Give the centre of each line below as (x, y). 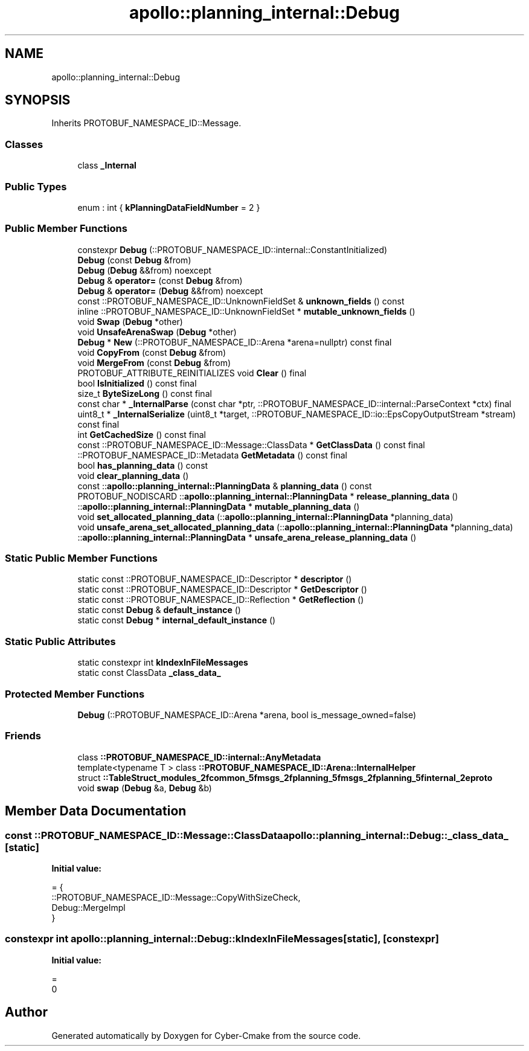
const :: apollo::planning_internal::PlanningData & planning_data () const (225, 486)
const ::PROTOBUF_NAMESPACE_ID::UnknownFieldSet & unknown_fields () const (241, 301)
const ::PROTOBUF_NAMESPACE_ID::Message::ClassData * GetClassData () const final (251, 445)
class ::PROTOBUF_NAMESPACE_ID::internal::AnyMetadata (199, 757)
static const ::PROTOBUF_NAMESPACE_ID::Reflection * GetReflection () (221, 600)
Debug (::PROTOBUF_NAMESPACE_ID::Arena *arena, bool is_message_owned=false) (247, 715)
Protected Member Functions (75, 694)
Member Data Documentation (96, 811)
